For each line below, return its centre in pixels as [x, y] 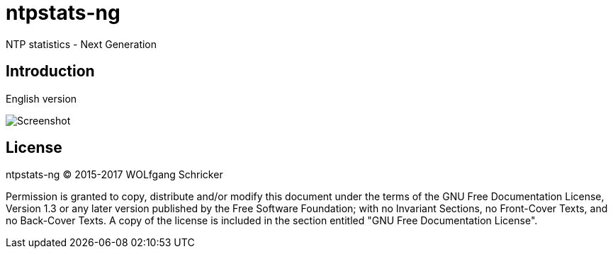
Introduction [50, 71]
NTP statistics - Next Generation [81, 44]
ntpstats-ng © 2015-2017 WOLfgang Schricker [114, 175]
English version [41, 98]
